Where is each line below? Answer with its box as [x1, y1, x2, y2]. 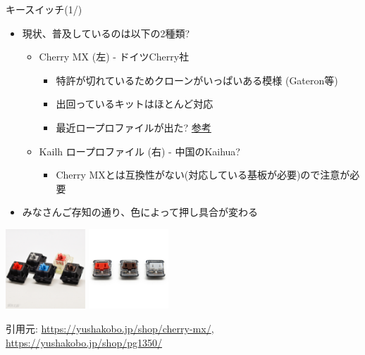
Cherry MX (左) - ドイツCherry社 [39, 49, 190, 64]
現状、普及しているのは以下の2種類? [22, 25, 190, 40]
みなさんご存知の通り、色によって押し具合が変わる [22, 205, 259, 219]
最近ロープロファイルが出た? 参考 [56, 120, 211, 134]
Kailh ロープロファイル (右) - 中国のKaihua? [39, 143, 240, 158]
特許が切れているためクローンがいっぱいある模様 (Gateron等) [56, 72, 338, 87]
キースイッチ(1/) [6, 2, 82, 16]
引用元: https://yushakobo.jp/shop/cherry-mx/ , [6, 321, 214, 335]
